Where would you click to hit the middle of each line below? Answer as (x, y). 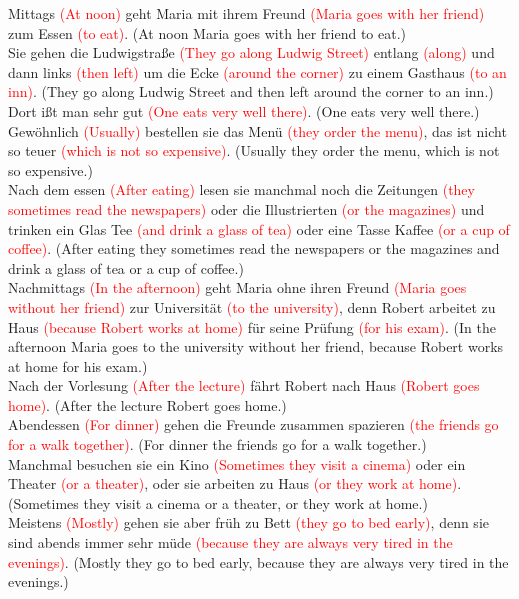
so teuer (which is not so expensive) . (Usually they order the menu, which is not (254, 150)
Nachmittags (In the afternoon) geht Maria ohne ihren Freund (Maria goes (237, 287)
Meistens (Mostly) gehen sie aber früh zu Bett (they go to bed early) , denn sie (248, 522)
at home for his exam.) (78, 365)
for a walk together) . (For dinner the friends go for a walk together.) (217, 444)
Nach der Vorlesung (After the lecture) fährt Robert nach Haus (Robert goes (244, 385)
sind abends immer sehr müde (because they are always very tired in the (230, 542)
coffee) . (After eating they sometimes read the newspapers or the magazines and (254, 248)
